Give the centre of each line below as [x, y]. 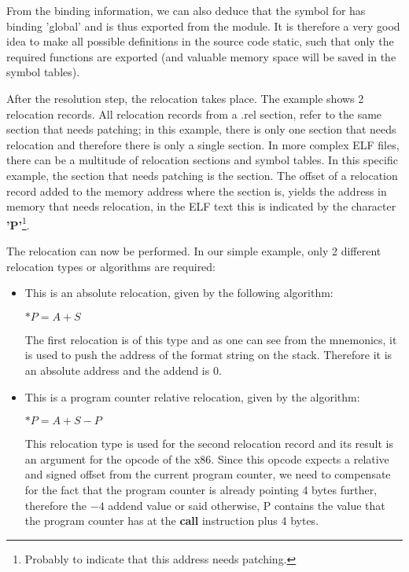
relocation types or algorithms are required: [111, 266]
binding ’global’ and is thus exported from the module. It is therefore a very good [203, 26]
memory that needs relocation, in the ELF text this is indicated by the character [201, 206]
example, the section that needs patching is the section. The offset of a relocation [202, 175]
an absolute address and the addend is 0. [123, 370]
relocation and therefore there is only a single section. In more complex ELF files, [203, 144]
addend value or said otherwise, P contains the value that [247, 505]
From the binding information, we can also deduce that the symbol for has [186, 10]
